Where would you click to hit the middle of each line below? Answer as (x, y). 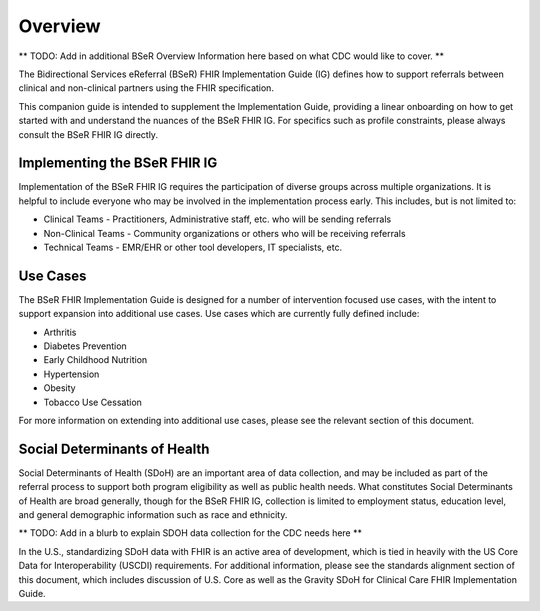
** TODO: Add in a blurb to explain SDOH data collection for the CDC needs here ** (190, 533)
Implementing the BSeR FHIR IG (118, 163)
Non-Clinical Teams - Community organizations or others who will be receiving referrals (224, 233)
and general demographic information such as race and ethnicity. (153, 515)
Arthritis (60, 332)
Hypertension (71, 374)
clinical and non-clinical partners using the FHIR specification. (146, 88)
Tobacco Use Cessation (92, 402)
